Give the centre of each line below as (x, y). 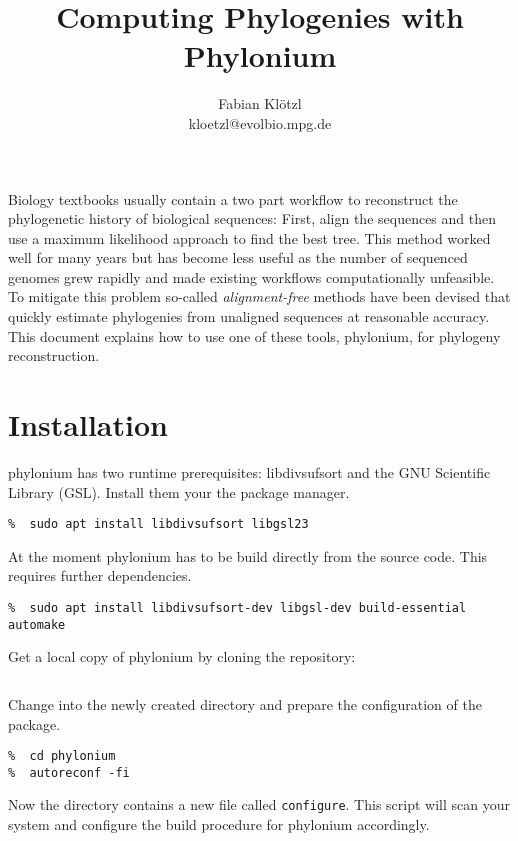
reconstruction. (54, 355)
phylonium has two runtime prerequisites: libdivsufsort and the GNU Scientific (249, 471)
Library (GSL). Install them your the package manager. (179, 491)
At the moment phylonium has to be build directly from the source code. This (248, 555)
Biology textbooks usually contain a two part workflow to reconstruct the (233, 198)
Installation (88, 424)
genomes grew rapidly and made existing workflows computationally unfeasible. (251, 276)
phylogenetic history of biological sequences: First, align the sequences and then (252, 218)
